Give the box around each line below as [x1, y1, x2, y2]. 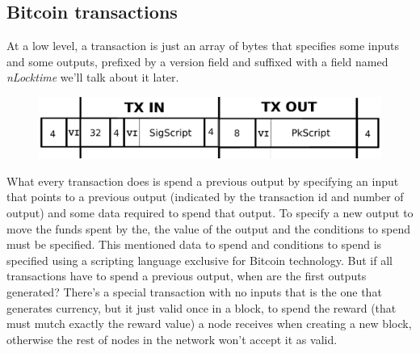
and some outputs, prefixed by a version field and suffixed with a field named [6, 53, 388, 69]
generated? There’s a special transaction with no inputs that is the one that [6, 283, 382, 300]
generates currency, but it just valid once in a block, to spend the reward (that [6, 299, 397, 316]
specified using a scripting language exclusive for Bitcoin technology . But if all [6, 251, 393, 268]
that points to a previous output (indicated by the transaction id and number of [6, 188, 404, 205]
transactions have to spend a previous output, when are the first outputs [6, 267, 367, 284]
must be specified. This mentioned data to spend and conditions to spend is [6, 236, 382, 253]
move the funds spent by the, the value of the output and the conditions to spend [6, 220, 411, 237]
